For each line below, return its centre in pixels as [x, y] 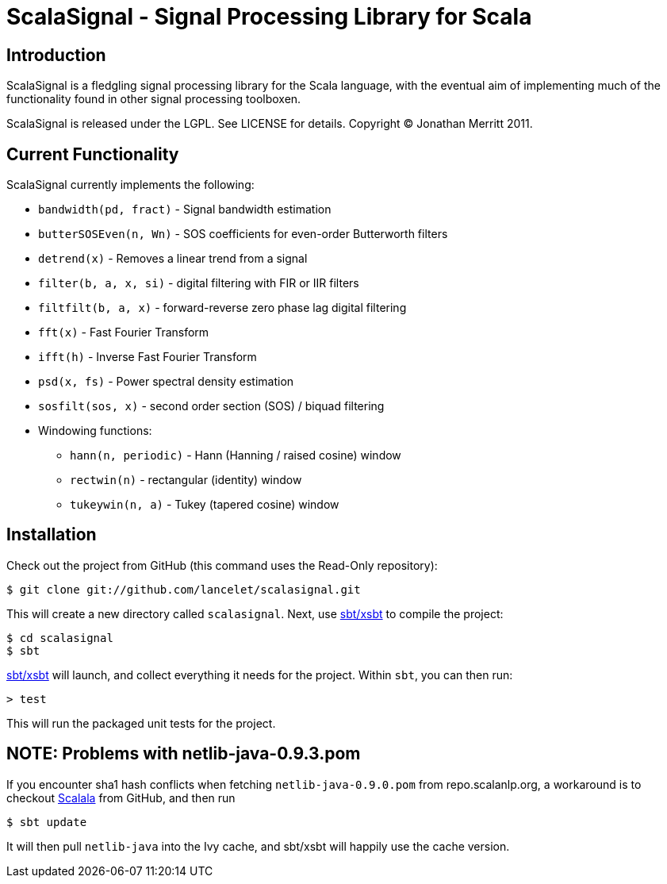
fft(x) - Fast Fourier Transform [124, 332]
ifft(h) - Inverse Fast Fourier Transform [148, 357]
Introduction [56, 55]
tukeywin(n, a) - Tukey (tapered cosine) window [205, 505]
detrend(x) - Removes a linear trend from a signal [173, 259]
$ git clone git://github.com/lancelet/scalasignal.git [184, 589]
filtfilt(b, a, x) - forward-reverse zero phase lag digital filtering [222, 308]
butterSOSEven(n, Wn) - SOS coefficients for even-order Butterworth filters [243, 234]
